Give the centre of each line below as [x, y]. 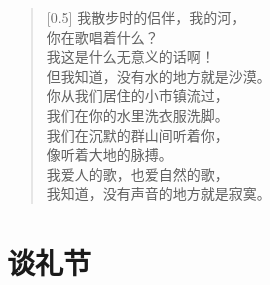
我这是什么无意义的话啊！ [130, 56]
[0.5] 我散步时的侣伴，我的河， [146, 17]
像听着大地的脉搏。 [109, 154]
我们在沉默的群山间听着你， [137, 134]
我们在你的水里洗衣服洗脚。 [137, 114]
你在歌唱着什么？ [102, 36]
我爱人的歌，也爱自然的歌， [137, 173]
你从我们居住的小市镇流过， [137, 95]
